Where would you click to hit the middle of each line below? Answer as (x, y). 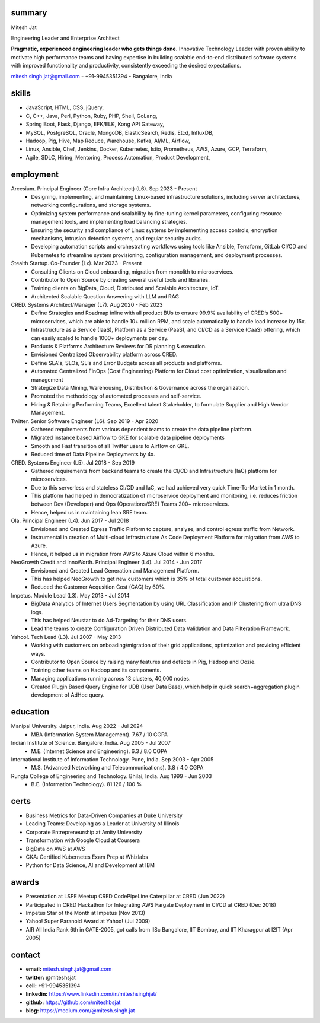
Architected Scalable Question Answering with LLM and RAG (105, 296)
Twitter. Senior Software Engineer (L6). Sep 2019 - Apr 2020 (85, 421)
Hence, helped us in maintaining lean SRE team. (89, 512)
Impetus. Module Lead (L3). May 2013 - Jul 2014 (70, 595)
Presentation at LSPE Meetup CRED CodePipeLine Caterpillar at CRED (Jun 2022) (125, 897)
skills (21, 93)
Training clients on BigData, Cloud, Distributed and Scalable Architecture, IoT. (126, 288)
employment (35, 174)
